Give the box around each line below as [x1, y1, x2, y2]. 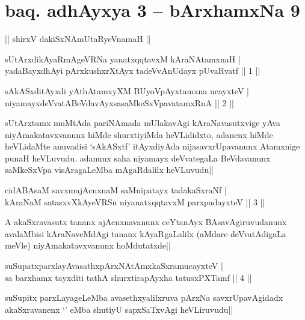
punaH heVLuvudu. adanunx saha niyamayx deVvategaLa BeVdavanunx [5, 151, 271, 164]
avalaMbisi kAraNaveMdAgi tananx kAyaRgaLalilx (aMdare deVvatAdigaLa [5, 227, 286, 240]
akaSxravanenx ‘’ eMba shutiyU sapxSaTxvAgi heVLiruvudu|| [5, 303, 233, 315]
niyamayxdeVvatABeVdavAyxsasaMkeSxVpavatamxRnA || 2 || [5, 96, 234, 109]
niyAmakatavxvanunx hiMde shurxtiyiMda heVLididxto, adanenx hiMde [5, 128, 273, 140]
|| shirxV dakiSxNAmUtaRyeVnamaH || [5, 32, 151, 45]
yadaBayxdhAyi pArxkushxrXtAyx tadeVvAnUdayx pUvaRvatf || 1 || [5, 64, 260, 77]
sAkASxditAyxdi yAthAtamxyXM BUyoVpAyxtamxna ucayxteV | [5, 84, 249, 97]
